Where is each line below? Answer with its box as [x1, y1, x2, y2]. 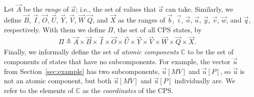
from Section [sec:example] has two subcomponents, [4, 66, 160, 76]
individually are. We [174, 75, 235, 86]
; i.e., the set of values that [75, 4, 157, 14]
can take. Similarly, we [165, 4, 233, 14]
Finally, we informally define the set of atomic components [4, 47, 179, 57]
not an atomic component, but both [4, 75, 112, 86]
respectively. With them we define [4, 24, 106, 34]
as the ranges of [118, 15, 165, 25]
